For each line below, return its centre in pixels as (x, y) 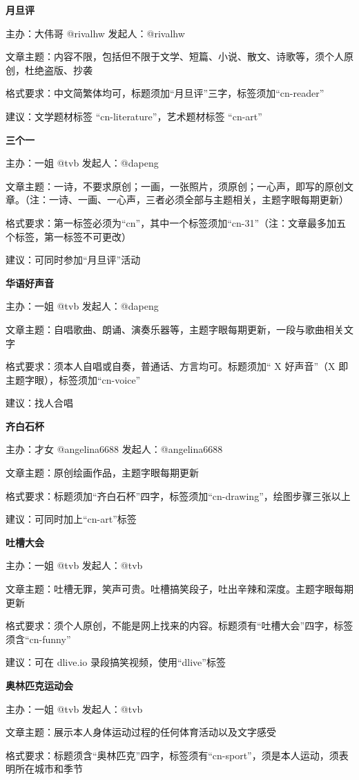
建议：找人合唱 (39, 403)
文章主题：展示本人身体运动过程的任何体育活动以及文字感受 (141, 732)
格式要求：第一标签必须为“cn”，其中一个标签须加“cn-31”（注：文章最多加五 (176, 222)
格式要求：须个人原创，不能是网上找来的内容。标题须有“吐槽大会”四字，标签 (179, 625)
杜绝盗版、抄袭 (58, 69)
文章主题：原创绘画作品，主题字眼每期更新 (102, 473)
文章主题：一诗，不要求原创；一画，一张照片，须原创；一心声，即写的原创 (175, 186)
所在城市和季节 (49, 769)
